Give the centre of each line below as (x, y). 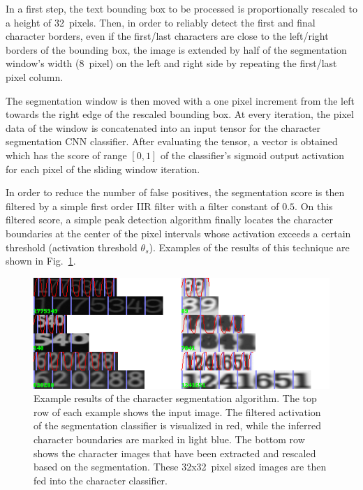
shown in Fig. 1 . (41, 261)
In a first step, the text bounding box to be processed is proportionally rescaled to (181, 8)
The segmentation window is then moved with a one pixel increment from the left (180, 100)
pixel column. (35, 76)
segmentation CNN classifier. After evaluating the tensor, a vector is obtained (172, 141)
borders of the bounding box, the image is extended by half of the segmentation (176, 49)
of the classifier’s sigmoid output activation (252, 155)
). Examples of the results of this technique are (249, 247)
